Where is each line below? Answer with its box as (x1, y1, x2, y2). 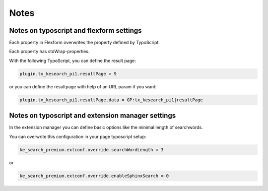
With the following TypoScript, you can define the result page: (9, 58, 136, 64)
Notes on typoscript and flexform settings (9, 26, 142, 35)
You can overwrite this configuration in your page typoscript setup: (9, 133, 146, 139)
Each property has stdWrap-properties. (9, 49, 90, 55)
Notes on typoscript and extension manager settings (9, 112, 176, 120)
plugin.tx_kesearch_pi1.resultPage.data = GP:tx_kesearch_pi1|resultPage (19, 97, 203, 103)
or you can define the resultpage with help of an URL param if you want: (9, 83, 157, 89)
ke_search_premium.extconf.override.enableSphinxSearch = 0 (19, 173, 169, 179)
